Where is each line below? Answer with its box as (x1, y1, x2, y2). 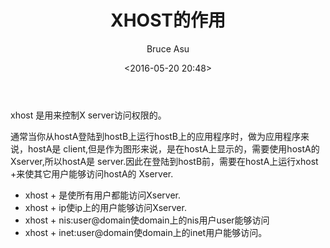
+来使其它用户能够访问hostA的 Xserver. (10, 167, 174, 180)
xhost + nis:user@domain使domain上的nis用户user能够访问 (24, 214, 270, 226)
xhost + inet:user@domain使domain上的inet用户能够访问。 (24, 226, 268, 238)
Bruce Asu (146, 42, 190, 55)
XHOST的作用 (110, 9, 226, 32)
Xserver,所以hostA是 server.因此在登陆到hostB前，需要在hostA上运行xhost (10, 155, 319, 167)
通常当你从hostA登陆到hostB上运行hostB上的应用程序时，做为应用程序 (10, 130, 301, 142)
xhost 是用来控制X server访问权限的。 (10, 109, 167, 121)
